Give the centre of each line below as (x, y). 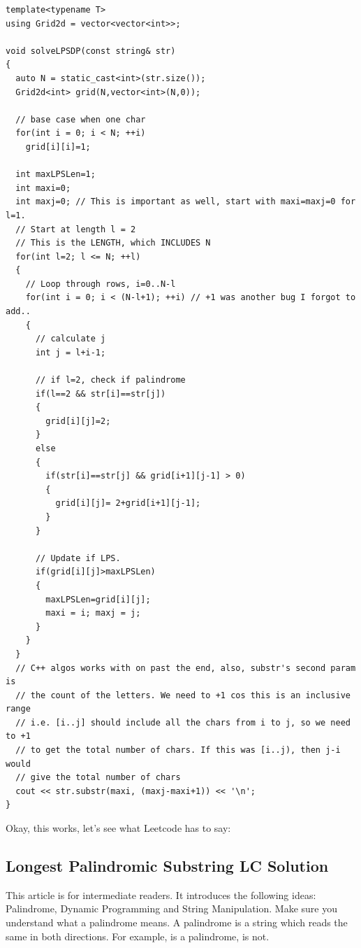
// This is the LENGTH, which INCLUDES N (113, 243)
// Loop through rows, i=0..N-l (101, 284)
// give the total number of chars (98, 778)
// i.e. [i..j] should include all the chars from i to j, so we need (183, 722)
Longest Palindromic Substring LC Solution (167, 866)
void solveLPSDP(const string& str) (91, 51)
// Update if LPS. (78, 558)
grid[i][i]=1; (58, 147)
